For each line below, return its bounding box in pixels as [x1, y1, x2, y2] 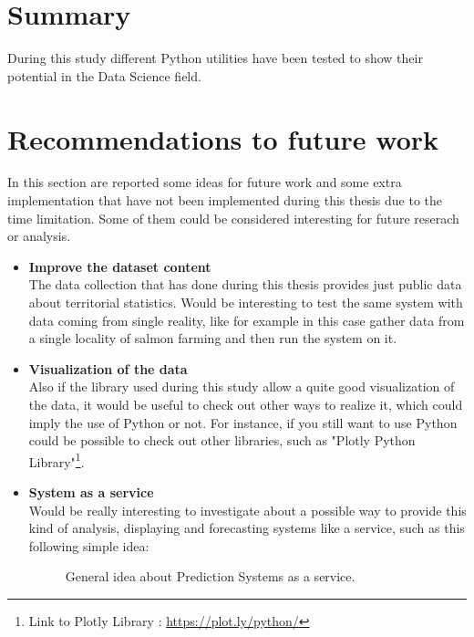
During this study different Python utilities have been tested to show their [7, 48, 423, 68]
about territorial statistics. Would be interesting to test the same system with [28, 293, 463, 311]
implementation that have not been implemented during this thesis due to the [7, 191, 443, 210]
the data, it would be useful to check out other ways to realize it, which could [28, 394, 463, 413]
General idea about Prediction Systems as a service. [65, 567, 355, 586]
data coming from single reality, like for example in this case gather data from [28, 310, 465, 329]
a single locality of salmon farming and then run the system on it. [28, 329, 397, 348]
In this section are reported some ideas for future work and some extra [7, 172, 402, 192]
